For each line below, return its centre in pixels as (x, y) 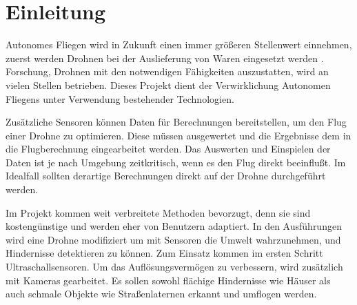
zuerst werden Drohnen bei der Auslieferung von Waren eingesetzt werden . (165, 58)
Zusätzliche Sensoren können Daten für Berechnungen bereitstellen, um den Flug (176, 122)
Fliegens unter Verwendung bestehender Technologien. (120, 98)
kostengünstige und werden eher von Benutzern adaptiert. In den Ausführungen (174, 226)
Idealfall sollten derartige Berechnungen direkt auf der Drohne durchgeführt (166, 176)
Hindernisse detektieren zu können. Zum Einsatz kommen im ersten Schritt (164, 253)
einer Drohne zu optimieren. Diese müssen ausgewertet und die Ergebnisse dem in (178, 135)
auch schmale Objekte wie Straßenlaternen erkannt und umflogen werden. (161, 294)
